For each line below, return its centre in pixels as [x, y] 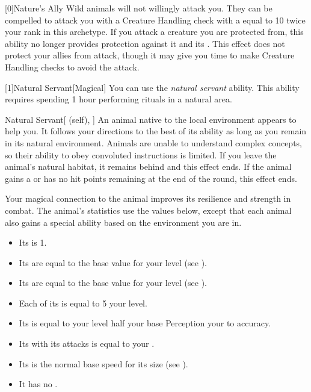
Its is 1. [33, 242]
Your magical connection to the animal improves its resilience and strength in [148, 198]
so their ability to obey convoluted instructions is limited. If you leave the [141, 154]
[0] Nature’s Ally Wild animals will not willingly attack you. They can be [139, 8]
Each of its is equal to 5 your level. [83, 303]
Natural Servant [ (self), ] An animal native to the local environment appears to [151, 119]
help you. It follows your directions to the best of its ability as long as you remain [156, 131]
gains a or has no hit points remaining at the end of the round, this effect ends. [151, 178]
